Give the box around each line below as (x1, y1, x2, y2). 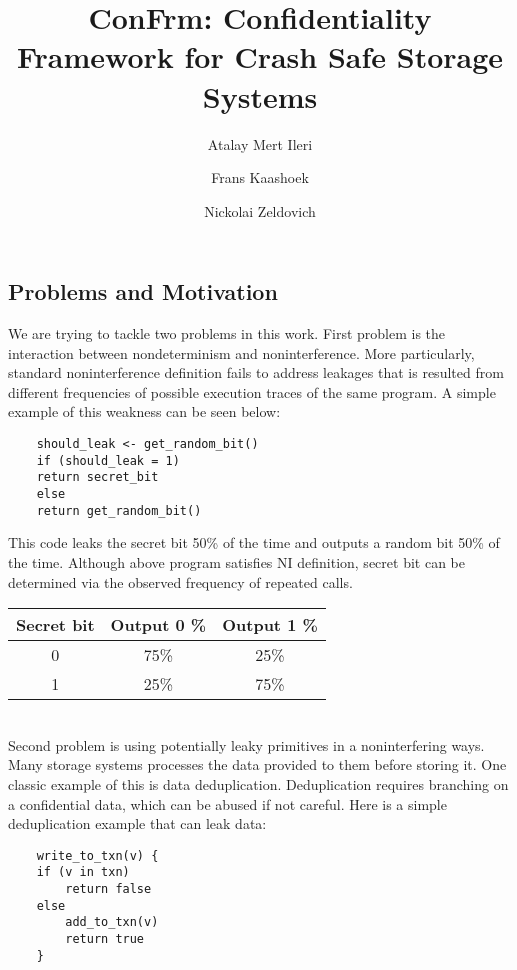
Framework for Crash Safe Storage (16, 36, 504, 77)
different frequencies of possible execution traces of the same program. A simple (8, 381, 496, 402)
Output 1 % (222, 613, 318, 637)
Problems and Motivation (8, 276, 278, 307)
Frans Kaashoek (211, 167, 309, 188)
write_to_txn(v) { (36, 848, 159, 863)
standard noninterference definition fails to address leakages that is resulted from (8, 362, 504, 383)
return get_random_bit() (36, 503, 202, 518)
